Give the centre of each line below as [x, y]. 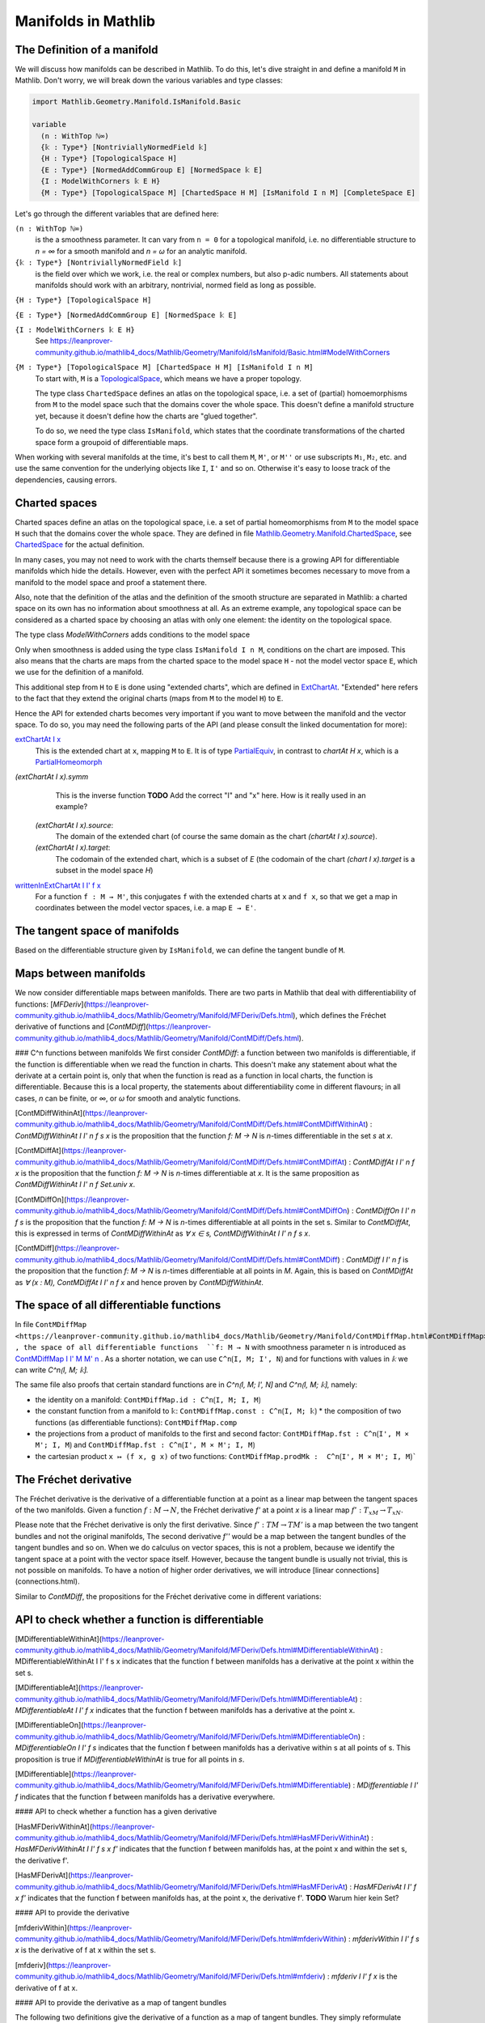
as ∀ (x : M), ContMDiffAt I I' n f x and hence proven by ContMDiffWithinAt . [139, 1282]
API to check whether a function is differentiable [139, 1620]
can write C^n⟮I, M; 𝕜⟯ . [52, 1370]
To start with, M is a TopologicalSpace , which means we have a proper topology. [169, 378]
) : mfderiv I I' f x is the [360, 1976]
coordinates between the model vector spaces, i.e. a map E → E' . [145, 908]
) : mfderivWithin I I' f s [382, 1939]
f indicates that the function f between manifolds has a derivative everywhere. [145, 1796]
